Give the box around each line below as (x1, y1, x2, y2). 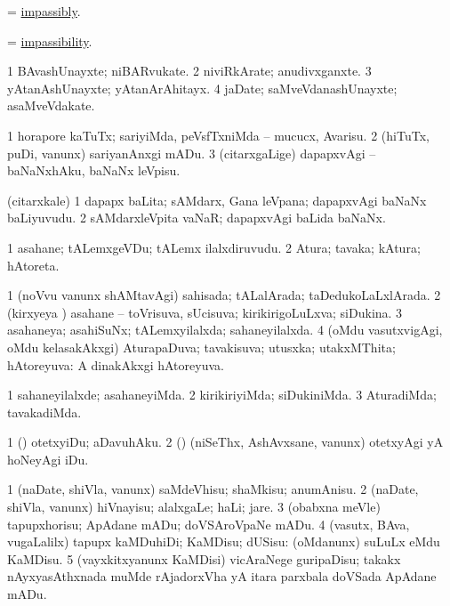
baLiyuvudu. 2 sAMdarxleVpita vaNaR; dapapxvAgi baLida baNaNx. (7, 208, 386, 227)
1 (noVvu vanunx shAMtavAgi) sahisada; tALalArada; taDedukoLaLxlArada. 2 (7, 286, 441, 304)
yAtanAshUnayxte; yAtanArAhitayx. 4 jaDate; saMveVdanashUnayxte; (7, 78, 398, 97)
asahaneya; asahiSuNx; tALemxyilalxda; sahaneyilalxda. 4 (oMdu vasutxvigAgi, (7, 320, 443, 339)
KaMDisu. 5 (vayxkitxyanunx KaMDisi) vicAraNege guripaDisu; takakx (7, 549, 401, 568)
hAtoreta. (7, 255, 60, 274)
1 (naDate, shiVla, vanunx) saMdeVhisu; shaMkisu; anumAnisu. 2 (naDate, (7, 480, 419, 498)
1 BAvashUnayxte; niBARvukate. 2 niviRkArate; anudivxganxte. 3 (7, 61, 372, 80)
